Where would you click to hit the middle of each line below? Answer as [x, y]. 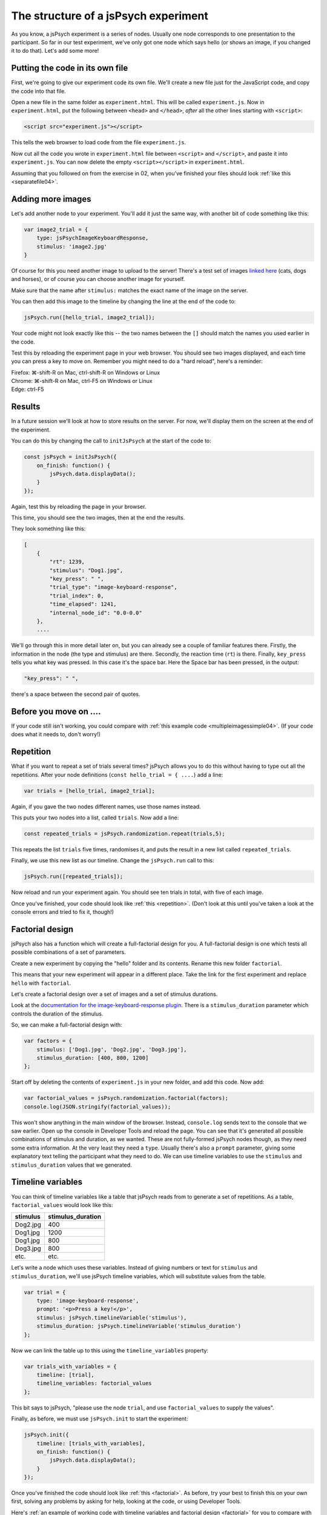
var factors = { [48, 1041]
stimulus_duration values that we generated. [72, 1165]
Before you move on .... [56, 711]
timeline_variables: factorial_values [94, 1383]
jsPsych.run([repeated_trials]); [74, 877]
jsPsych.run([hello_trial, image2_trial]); [90, 318]
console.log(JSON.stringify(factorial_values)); [97, 1107]
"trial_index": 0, [77, 596]
